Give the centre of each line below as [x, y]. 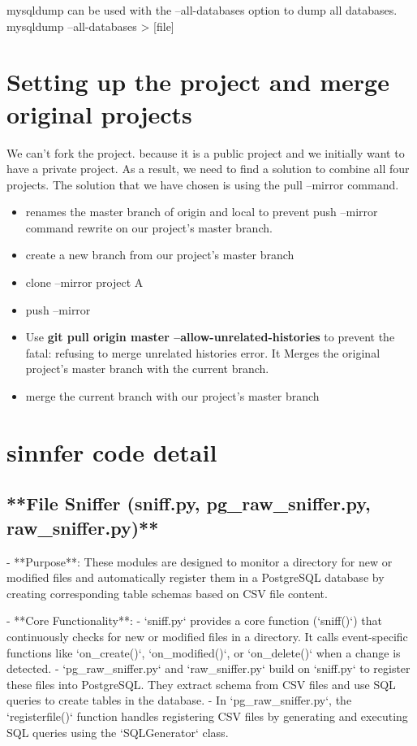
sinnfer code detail [112, 451]
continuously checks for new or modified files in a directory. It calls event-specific [207, 636]
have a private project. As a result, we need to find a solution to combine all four [208, 169]
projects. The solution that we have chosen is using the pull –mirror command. [203, 184]
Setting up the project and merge [198, 82]
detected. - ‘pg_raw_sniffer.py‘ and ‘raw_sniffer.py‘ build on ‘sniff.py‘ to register [208, 668]
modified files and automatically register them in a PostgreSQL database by [196, 577]
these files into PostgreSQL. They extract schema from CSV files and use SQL [201, 684]
